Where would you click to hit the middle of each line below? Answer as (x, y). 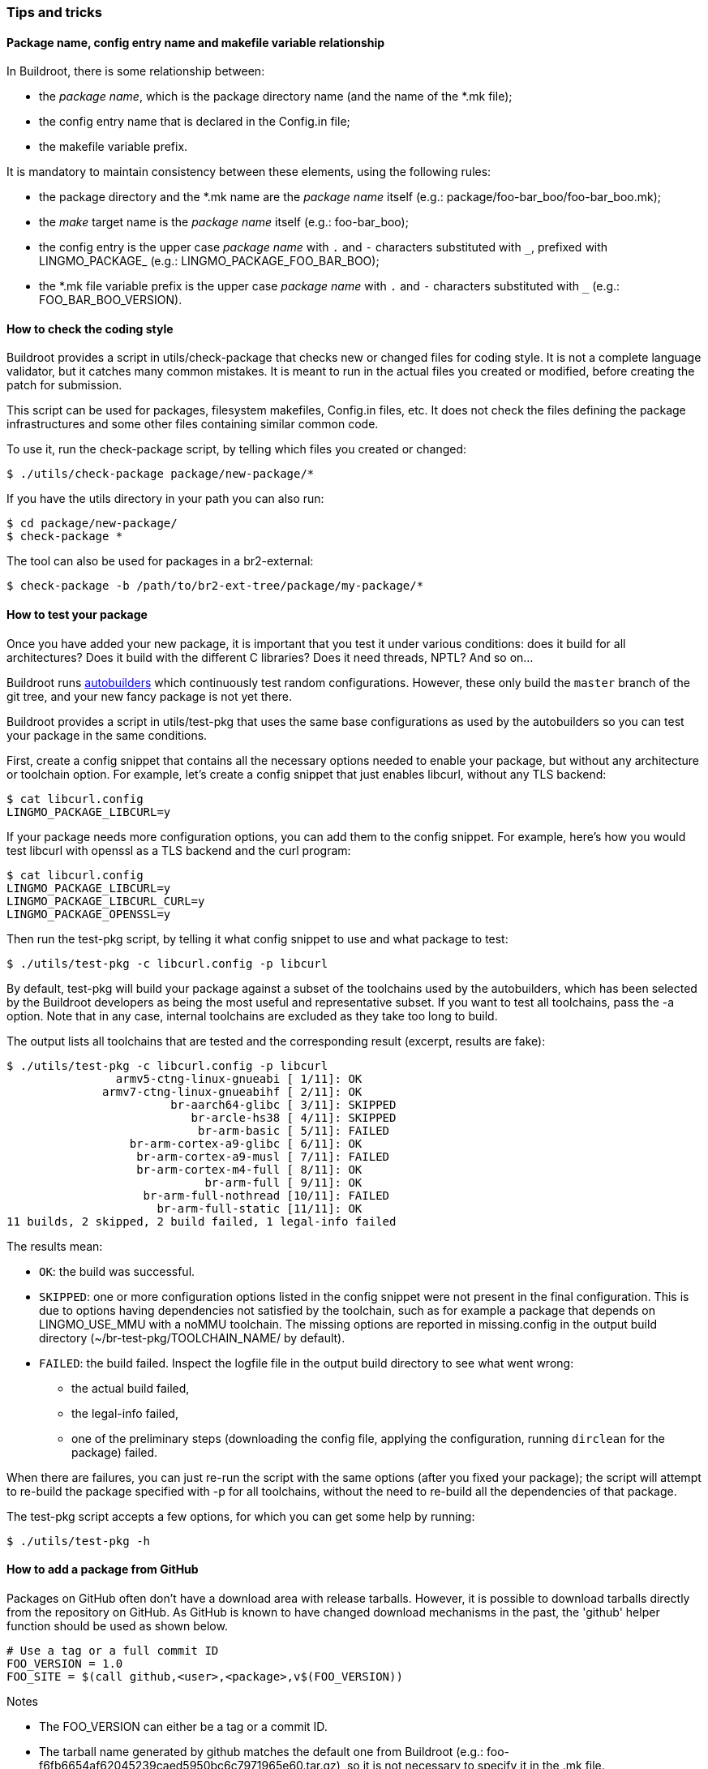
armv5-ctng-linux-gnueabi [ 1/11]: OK (239, 1078)
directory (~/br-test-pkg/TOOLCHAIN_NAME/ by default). (192, 1337)
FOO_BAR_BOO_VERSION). (111, 300)
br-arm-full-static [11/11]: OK (260, 1208)
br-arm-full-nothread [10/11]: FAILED (266, 1195)
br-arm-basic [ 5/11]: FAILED (294, 1130)
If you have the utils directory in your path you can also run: (165, 499)
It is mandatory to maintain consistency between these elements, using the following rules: (249, 172)
